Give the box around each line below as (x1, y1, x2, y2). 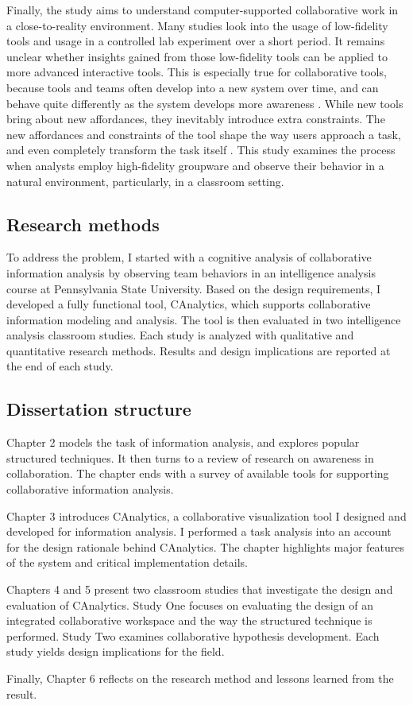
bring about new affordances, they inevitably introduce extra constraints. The (6, 110, 385, 127)
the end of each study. (6, 358, 114, 374)
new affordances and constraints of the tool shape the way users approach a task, (6, 126, 401, 142)
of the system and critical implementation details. (6, 554, 248, 571)
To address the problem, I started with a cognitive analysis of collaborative (6, 249, 372, 265)
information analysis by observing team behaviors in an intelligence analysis (6, 264, 376, 281)
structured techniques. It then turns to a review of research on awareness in (6, 449, 374, 466)
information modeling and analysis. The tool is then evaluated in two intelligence (6, 311, 401, 327)
